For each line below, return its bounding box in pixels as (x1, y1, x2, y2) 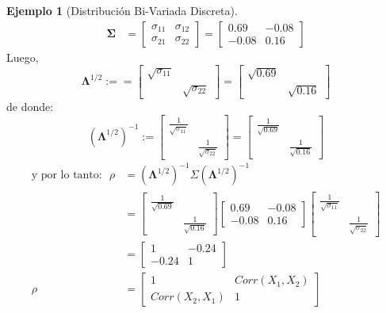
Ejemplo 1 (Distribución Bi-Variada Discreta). (6, 2, 238, 18)
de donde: (6, 98, 54, 115)
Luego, (6, 48, 39, 65)
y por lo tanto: (31, 170, 102, 181)
